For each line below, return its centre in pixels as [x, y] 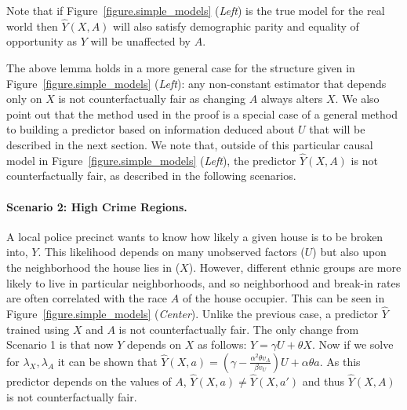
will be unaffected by [140, 41]
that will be [337, 129]
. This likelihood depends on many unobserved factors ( [171, 252]
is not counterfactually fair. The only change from [239, 329]
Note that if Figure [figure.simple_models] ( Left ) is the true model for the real [196, 10]
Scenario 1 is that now [60, 344]
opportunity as [42, 41]
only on [24, 99]
